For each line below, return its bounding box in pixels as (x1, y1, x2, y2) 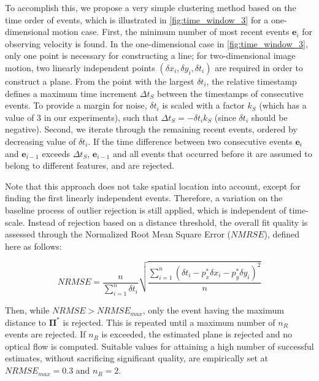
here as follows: (5, 239, 62, 252)
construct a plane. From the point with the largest (5, 74, 194, 87)
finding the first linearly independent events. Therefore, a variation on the (5, 191, 283, 204)
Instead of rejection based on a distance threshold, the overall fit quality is (28, 215, 308, 228)
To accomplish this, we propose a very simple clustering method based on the (5, 1, 296, 13)
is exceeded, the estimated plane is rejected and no (101, 328, 293, 341)
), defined (264, 228, 300, 241)
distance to (5, 315, 46, 328)
